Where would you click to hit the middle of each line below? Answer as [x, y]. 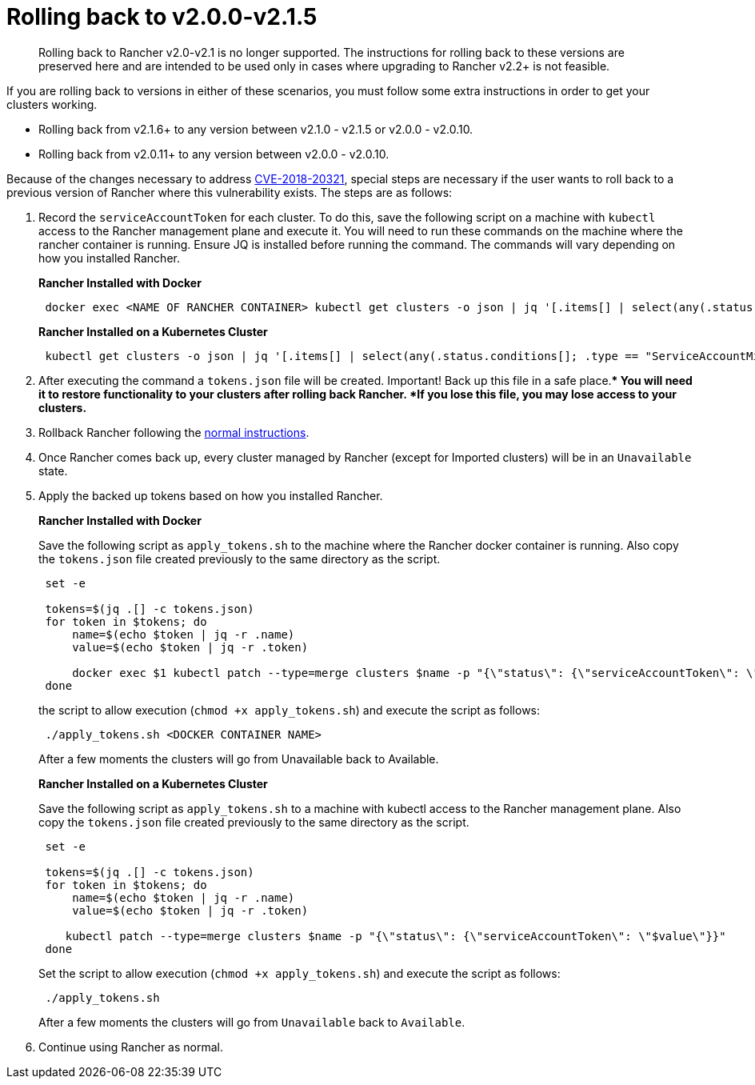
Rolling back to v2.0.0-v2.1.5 [162, 17]
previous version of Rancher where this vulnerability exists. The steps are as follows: [230, 192]
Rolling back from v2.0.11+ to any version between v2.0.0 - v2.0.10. [214, 154]
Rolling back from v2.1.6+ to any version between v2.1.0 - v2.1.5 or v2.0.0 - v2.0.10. [256, 129]
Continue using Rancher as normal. [131, 1047]
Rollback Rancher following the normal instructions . [174, 432]
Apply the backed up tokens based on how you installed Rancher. [211, 495]
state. [53, 470]
